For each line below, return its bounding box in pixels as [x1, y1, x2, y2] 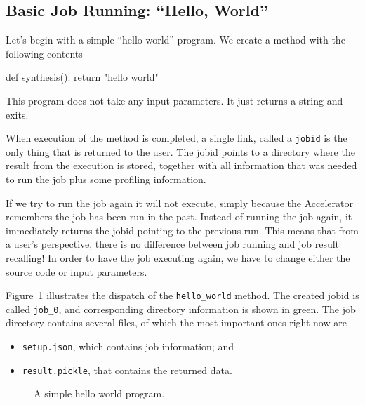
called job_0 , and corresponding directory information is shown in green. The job [6, 301, 356, 316]
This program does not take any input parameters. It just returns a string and [6, 93, 343, 107]
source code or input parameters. [6, 264, 147, 279]
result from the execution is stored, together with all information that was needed [6, 158, 357, 173]
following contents [6, 46, 83, 60]
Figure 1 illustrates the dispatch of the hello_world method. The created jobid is [6, 288, 359, 303]
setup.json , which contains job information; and [22, 339, 234, 354]
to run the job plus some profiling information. [6, 172, 206, 187]
